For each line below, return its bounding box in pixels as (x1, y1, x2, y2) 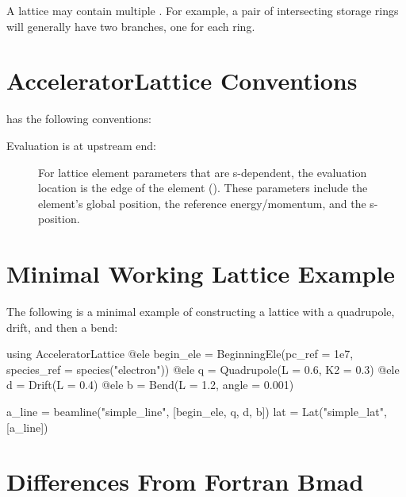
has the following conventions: (6, 110, 151, 127)
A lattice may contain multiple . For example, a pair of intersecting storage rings (6, 2, 399, 18)
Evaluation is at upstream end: (6, 137, 157, 153)
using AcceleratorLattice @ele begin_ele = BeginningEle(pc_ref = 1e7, (6, 345, 354, 362)
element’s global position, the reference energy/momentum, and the (38, 195, 366, 211)
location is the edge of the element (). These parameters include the (38, 179, 368, 196)
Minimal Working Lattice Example (6, 257, 396, 290)
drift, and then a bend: (6, 318, 118, 335)
